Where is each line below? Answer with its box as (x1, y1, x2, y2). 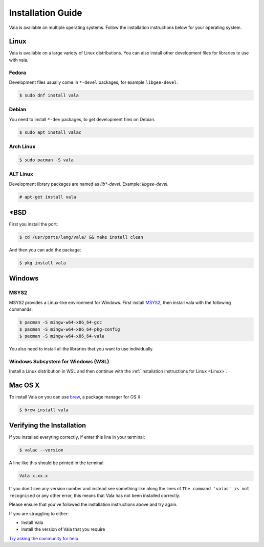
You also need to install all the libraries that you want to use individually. (9, 346, 154, 351)
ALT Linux (9, 171, 34, 177)
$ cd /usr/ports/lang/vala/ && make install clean (19, 234, 144, 240)
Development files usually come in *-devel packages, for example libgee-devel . (9, 79, 178, 85)
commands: (9, 306, 33, 312)
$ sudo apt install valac (19, 129, 82, 135)
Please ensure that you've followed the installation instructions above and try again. (9, 501, 178, 507)
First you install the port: (9, 221, 58, 227)
